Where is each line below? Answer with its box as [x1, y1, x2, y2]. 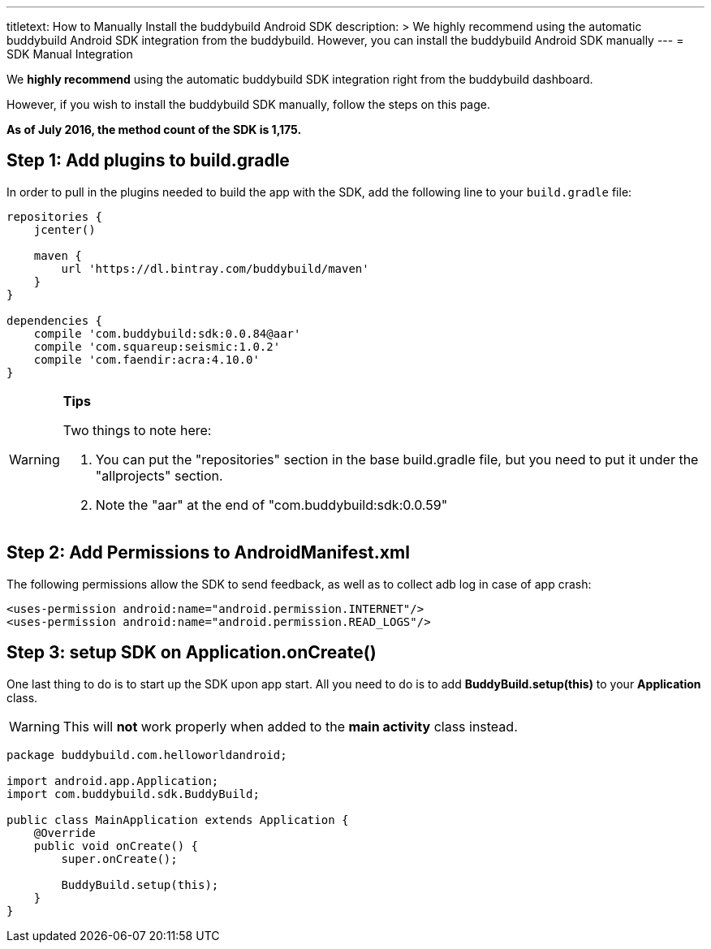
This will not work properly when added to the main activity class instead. [62, 718, 518, 735]
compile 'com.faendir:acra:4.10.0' [33, 352, 260, 366]
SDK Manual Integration [6, 47, 133, 61]
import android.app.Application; [6, 774, 219, 787]
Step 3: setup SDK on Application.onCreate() [6, 642, 377, 663]
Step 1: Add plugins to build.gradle [6, 150, 290, 171]
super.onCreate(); [61, 852, 178, 865]
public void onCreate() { [33, 839, 199, 852]
